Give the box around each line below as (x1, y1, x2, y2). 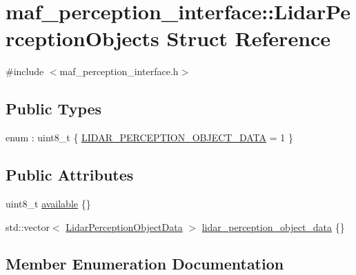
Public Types (6, 98, 102, 119)
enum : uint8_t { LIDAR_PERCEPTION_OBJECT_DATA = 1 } (6, 130, 293, 145)
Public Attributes (6, 164, 134, 185)
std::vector (6, 219, 50, 234)
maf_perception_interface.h (59, 64, 179, 79)
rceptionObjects (6, 24, 159, 52)
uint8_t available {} (6, 196, 91, 210)
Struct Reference (166, 24, 331, 52)
